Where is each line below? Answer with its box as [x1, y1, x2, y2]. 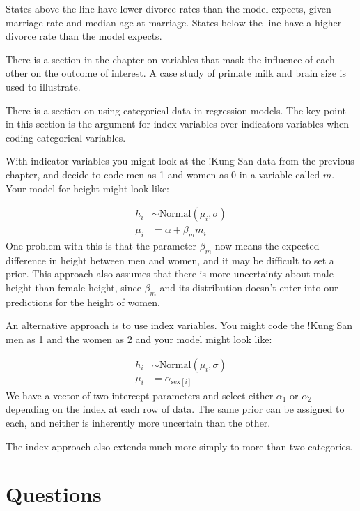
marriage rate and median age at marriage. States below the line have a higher [6, 15, 342, 29]
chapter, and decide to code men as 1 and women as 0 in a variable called [6, 167, 320, 181]
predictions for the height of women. [6, 294, 160, 309]
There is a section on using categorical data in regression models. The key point [6, 102, 347, 117]
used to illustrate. [6, 79, 81, 93]
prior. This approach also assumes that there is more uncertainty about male [6, 266, 334, 281]
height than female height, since [6, 280, 141, 294]
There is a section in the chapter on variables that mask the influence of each [6, 52, 335, 66]
